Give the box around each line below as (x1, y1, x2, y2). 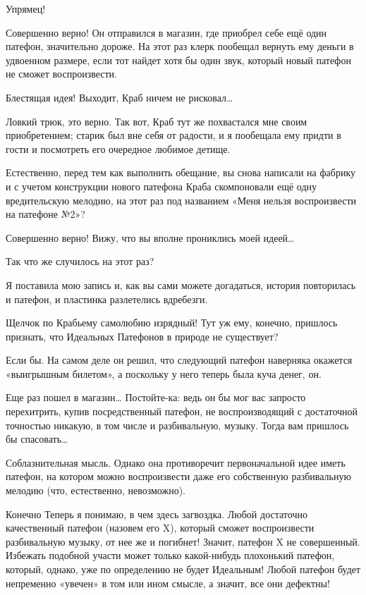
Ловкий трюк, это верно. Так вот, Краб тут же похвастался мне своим (6, 114, 307, 128)
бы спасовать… (6, 431, 68, 446)
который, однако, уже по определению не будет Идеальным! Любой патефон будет (6, 562, 361, 576)
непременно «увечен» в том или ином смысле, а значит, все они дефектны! (6, 575, 330, 590)
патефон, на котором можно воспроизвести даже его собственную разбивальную (6, 469, 351, 484)
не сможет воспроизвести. (6, 66, 117, 81)
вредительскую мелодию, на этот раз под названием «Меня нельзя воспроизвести (6, 192, 357, 207)
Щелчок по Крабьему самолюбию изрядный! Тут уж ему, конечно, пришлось (6, 315, 338, 330)
